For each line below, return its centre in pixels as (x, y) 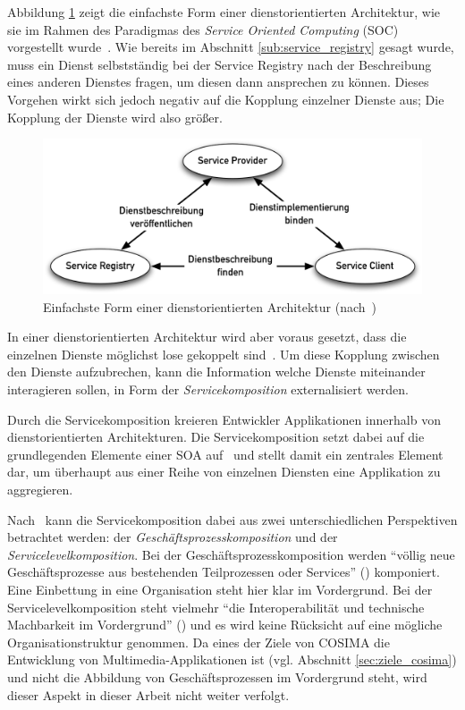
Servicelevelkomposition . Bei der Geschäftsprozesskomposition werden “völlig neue (231, 554)
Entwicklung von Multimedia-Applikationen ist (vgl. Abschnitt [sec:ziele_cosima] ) (232, 659)
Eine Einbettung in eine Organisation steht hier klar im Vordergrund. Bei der (220, 589)
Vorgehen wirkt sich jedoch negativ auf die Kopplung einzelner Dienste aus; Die (226, 99)
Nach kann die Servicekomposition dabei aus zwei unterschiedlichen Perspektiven (232, 519)
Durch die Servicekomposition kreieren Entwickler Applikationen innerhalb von (224, 419)
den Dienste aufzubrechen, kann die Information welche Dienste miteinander (216, 372)
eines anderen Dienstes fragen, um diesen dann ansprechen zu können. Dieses (218, 82)
